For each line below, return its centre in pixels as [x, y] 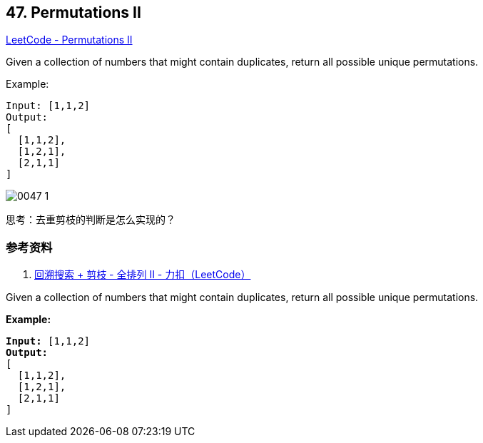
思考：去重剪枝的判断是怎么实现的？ [91, 220]
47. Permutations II [73, 12]
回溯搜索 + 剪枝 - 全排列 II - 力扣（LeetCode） [143, 275]
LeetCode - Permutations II [69, 40]
